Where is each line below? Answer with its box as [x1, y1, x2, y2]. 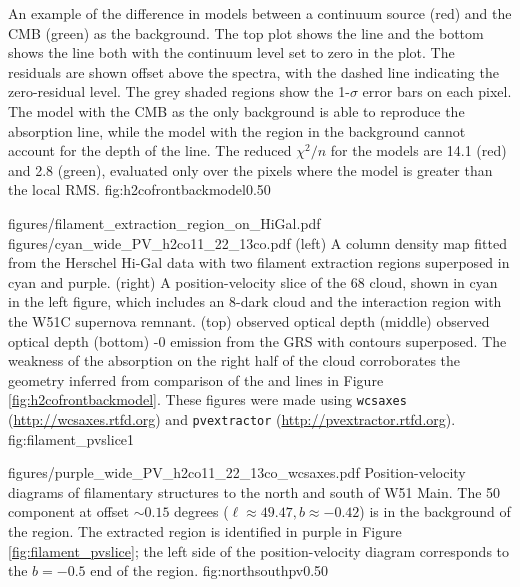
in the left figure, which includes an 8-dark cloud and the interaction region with [8, 291, 502, 312]
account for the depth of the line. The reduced [8, 140, 292, 161]
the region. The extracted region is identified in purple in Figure [8, 520, 402, 541]
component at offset [8, 501, 130, 522]
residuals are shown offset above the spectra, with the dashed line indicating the [8, 61, 499, 82]
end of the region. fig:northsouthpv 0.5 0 [90, 560, 329, 581]
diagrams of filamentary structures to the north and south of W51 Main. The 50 [8, 481, 501, 502]
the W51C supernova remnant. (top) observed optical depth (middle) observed [8, 310, 490, 331]
